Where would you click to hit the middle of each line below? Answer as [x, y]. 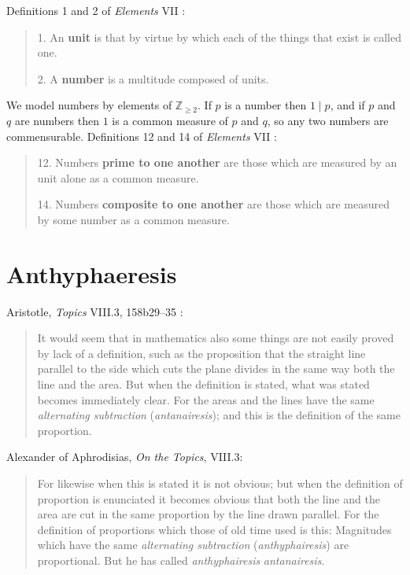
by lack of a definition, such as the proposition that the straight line [201, 353]
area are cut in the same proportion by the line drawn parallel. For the [208, 514]
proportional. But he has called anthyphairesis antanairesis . [181, 560]
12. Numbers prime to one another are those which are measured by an [217, 162]
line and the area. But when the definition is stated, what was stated [203, 384]
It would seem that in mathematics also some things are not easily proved [216, 338]
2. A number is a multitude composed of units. [153, 78]
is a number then [266, 105]
